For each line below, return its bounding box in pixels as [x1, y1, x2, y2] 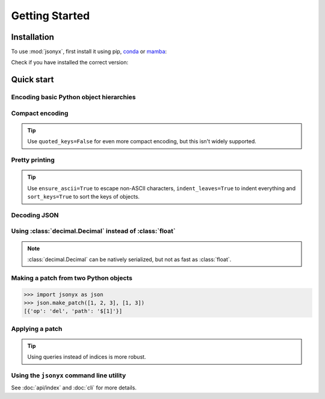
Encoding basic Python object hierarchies [11, 93, 136, 102]
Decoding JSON [11, 211, 59, 219]
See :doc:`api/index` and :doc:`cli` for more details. [11, 384, 137, 391]
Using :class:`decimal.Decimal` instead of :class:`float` [11, 227, 176, 235]
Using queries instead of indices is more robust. [27, 353, 146, 360]
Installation [11, 32, 54, 42]
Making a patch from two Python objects [11, 274, 132, 282]
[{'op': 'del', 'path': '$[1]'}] [23, 308, 123, 315]
